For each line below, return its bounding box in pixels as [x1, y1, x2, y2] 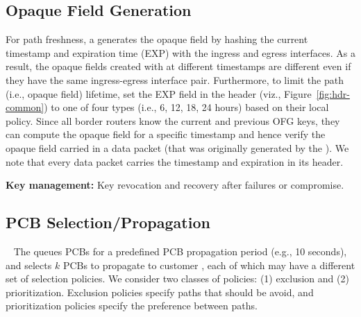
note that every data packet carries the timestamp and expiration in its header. [6, 154, 344, 169]
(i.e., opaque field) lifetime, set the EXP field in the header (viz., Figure [6, 86, 312, 101]
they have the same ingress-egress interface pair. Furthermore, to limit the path [6, 72, 344, 87]
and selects [6, 257, 52, 272]
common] [6, 100, 44, 114]
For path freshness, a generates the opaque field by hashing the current [6, 32, 308, 46]
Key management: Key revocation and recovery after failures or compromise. [6, 178, 344, 192]
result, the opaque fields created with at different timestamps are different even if [6, 59, 351, 74]
